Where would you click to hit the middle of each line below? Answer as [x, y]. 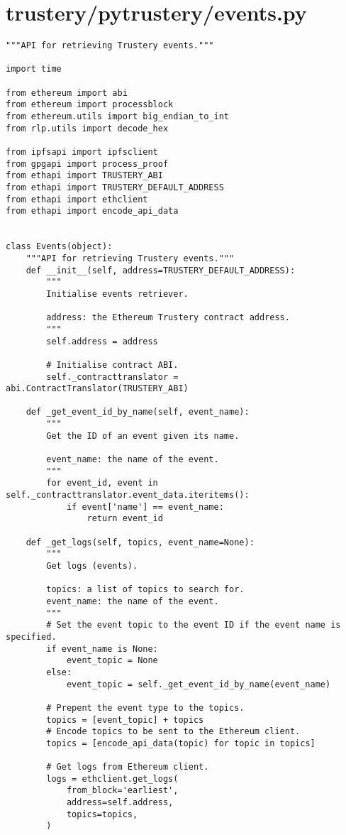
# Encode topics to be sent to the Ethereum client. [173, 732]
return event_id [125, 519]
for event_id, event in [102, 483]
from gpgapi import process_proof [87, 164]
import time [34, 69]
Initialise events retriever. [117, 294]
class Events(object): [59, 247]
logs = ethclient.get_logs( [112, 779]
